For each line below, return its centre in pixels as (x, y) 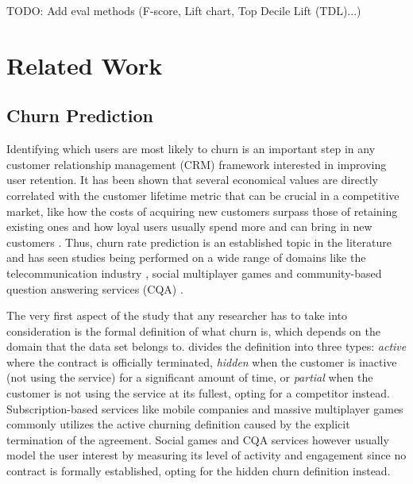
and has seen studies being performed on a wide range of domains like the (186, 257)
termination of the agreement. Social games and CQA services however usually (198, 439)
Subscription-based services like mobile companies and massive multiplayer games (205, 408)
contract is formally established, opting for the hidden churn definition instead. (199, 471)
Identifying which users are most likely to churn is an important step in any (191, 149)
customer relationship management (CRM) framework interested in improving (197, 164)
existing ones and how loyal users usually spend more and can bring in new (189, 227)
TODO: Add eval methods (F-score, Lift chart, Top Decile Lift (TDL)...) (184, 10)
